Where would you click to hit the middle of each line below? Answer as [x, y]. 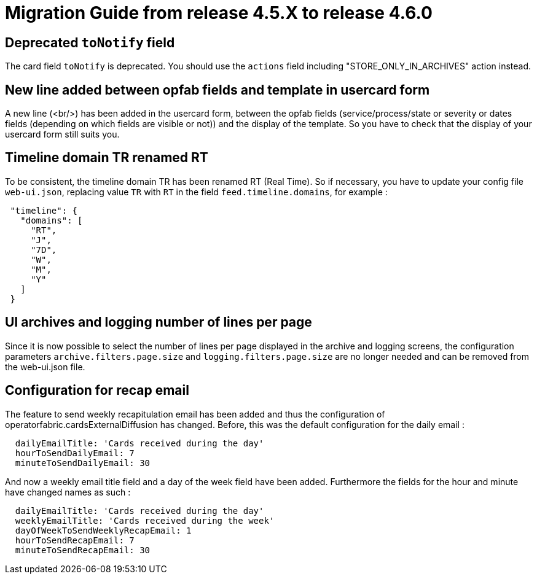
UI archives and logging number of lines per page [159, 322]
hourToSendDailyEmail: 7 [75, 453]
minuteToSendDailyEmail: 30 [83, 463]
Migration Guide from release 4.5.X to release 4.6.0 [219, 13]
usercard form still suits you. [62, 134]
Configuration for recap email [97, 391]
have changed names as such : [68, 492]
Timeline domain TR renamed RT [107, 158]
